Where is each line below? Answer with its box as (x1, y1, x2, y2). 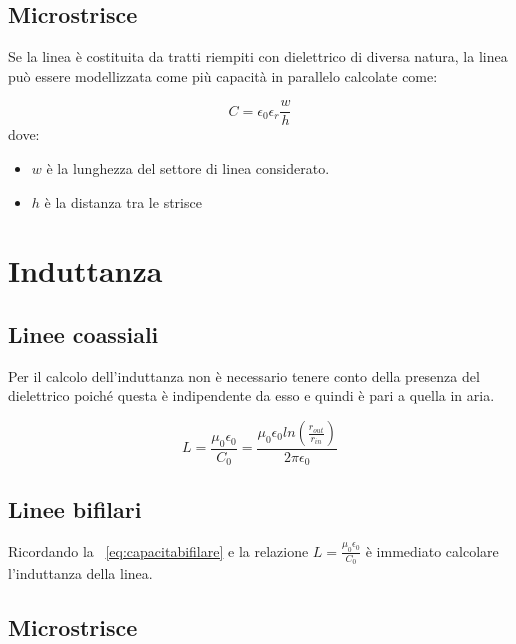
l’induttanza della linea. (8, 562, 153, 583)
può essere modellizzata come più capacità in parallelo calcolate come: (8, 65, 438, 86)
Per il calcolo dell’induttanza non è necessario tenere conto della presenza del (8, 365, 480, 386)
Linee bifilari (8, 493, 142, 524)
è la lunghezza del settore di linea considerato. (46, 158, 330, 179)
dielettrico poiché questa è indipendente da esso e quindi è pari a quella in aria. (8, 385, 495, 406)
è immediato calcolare (365, 540, 499, 561)
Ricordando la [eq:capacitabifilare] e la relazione (8, 540, 309, 561)
